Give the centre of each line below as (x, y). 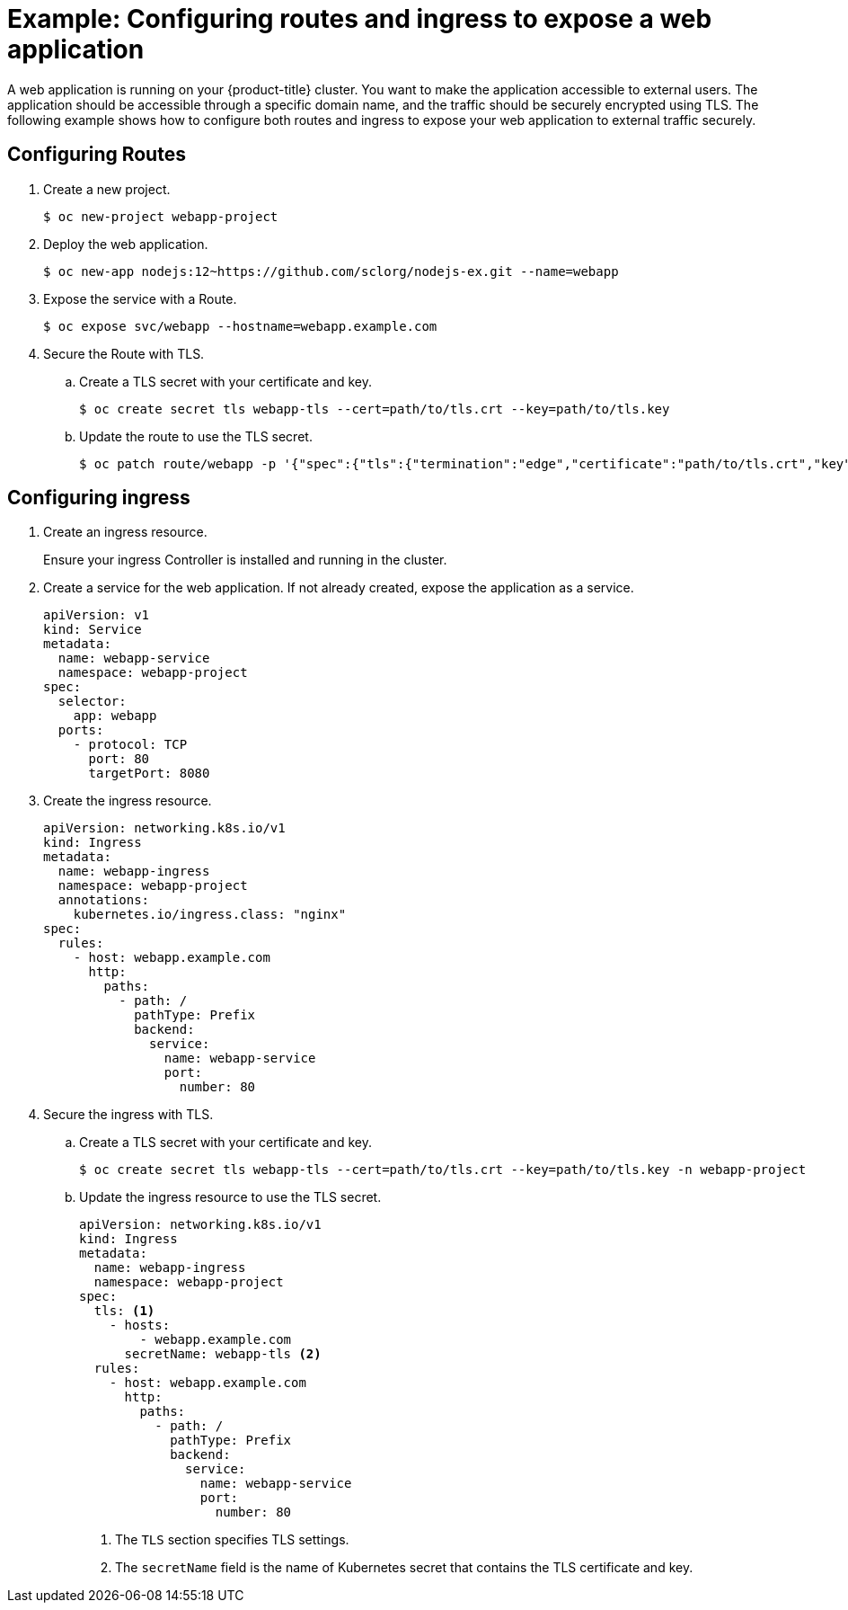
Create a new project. (107, 189)
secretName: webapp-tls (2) (223, 1354)
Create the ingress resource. (128, 801)
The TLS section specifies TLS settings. (232, 1540)
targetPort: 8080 (149, 774)
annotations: (104, 900)
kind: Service (93, 630)
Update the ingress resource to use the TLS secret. (230, 1197)
